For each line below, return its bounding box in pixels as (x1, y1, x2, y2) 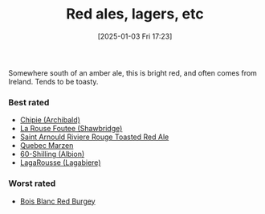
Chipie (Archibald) (19, 115, 80, 125)
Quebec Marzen (19, 141, 74, 150)
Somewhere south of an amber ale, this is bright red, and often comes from (8, 68, 257, 77)
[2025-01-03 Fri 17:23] (97, 31, 173, 41)
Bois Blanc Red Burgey (19, 196, 96, 206)
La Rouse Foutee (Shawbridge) (19, 124, 123, 134)
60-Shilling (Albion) (19, 150, 85, 159)
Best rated (8, 97, 50, 108)
